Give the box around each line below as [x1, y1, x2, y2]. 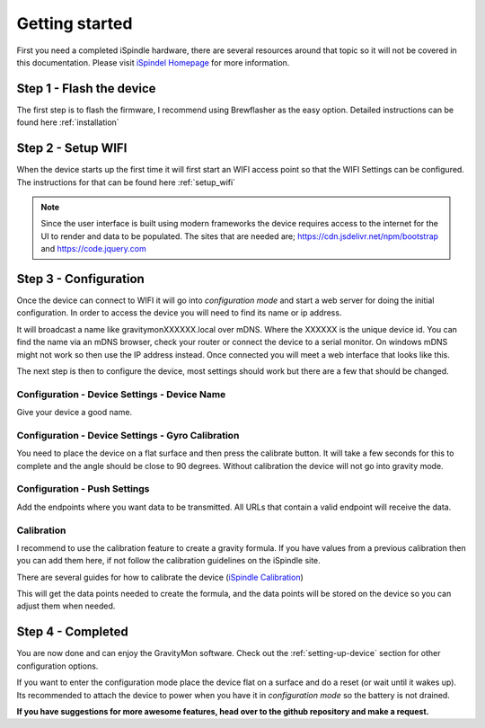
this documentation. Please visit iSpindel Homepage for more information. [16, 57, 290, 67]
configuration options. [16, 661, 99, 671]
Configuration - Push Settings [16, 483, 150, 495]
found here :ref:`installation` [16, 117, 120, 128]
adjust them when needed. [16, 600, 116, 611]
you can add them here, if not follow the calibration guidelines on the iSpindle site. [16, 555, 321, 566]
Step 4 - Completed [16, 625, 129, 640]
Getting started [16, 13, 133, 33]
